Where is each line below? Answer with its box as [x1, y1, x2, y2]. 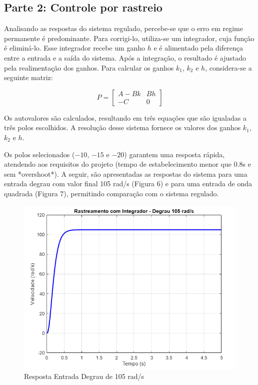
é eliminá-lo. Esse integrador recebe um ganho [4, 43, 145, 53]
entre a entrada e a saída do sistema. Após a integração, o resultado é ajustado [4, 52, 246, 63]
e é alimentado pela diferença [153, 43, 243, 53]
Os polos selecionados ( [4, 149, 75, 159]
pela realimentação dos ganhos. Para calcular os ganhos [4, 62, 174, 73]
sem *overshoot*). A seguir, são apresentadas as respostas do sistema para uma [4, 168, 247, 179]
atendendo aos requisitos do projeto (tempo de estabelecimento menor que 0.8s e [4, 159, 251, 169]
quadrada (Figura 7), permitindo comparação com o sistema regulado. [4, 188, 219, 198]
